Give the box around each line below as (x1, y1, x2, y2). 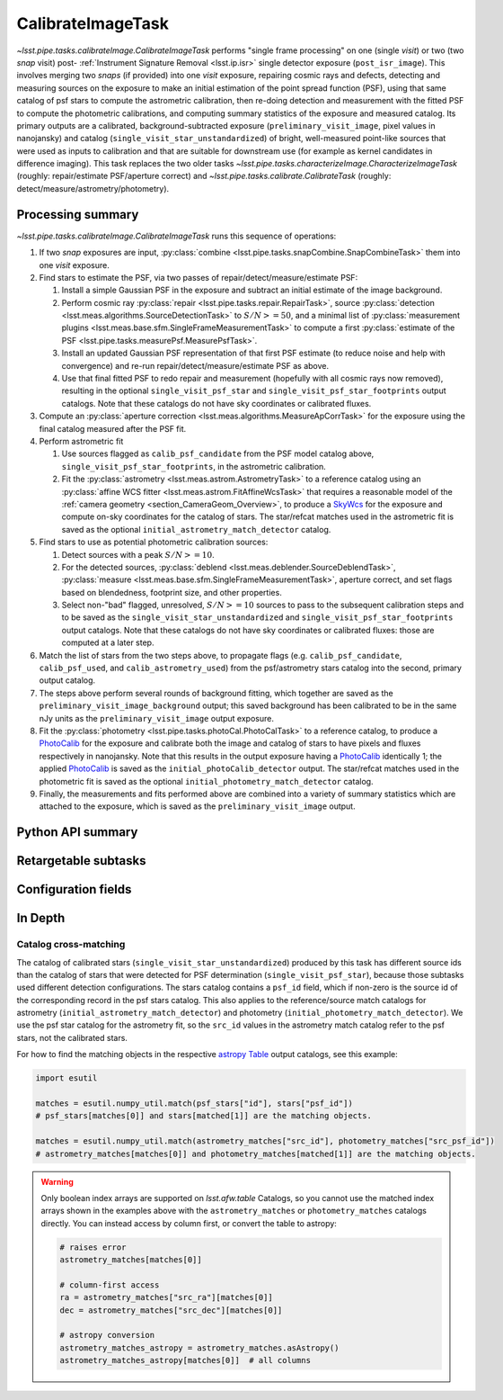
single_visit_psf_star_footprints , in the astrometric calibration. (61, 461, 327, 471)
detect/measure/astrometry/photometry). (16, 183, 170, 193)
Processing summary (16, 207, 139, 222)
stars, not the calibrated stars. (16, 1032, 128, 1043)
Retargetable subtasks (16, 853, 147, 868)
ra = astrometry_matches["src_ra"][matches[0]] (59, 1292, 273, 1303)
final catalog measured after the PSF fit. (39, 423, 187, 434)
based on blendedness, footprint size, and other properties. (61, 587, 282, 597)
